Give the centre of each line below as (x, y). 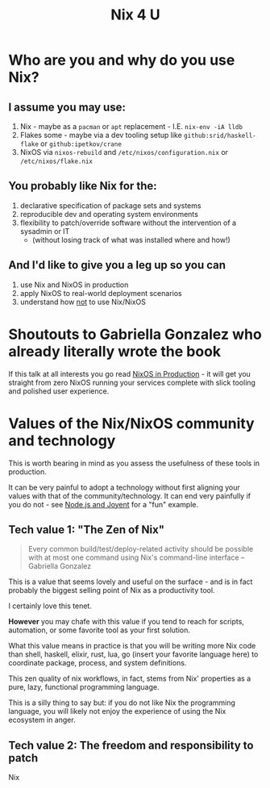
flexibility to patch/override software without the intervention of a (128, 223)
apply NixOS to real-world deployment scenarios (101, 293)
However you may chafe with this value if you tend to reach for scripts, (126, 622)
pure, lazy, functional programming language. (84, 687)
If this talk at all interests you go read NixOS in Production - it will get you (130, 373)
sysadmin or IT (45, 231)
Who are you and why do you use (122, 60)
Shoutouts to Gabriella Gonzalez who (135, 334)
